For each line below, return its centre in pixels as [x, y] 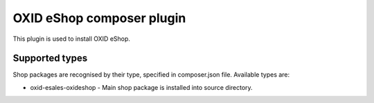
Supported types [50, 58]
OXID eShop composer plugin [99, 18]
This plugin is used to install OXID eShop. [72, 39]
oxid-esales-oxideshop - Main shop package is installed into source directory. [141, 87]
